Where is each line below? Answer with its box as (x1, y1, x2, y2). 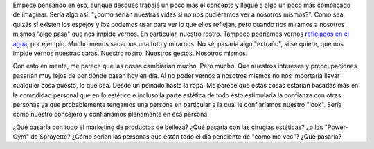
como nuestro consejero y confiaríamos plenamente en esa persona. (12, 110, 209, 119)
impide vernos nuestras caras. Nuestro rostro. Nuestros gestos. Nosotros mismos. (12, 49, 248, 57)
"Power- (324, 123, 349, 131)
